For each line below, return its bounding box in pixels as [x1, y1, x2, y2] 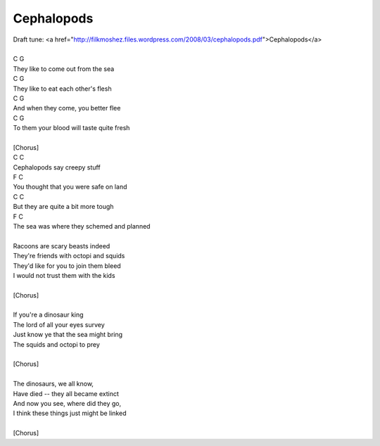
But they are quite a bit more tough [13, 203, 114, 211]
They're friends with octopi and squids [13, 252, 125, 260]
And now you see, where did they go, [13, 400, 122, 407]
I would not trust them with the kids [13, 271, 115, 279]
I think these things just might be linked [13, 409, 127, 418]
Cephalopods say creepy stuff [13, 163, 101, 172]
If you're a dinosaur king [13, 310, 84, 319]
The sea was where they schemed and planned [13, 222, 151, 230]
